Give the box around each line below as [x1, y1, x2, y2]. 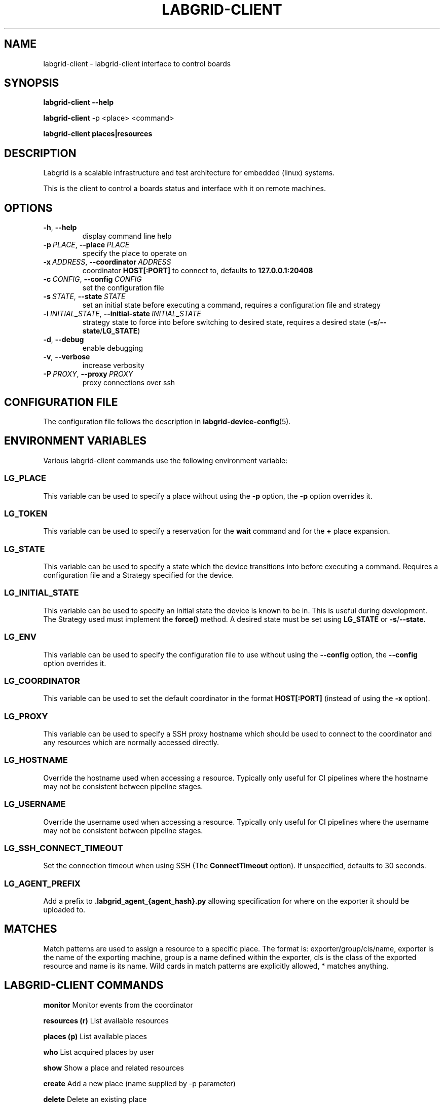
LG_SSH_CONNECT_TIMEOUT [4, 842, 123, 853]
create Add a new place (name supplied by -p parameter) [43, 1079, 236, 1088]
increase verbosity [82, 361, 144, 370]
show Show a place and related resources [43, 1063, 184, 1072]
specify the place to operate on [82, 249, 187, 258]
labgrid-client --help [43, 98, 114, 107]
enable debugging [82, 344, 143, 353]
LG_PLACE [4, 473, 46, 484]
